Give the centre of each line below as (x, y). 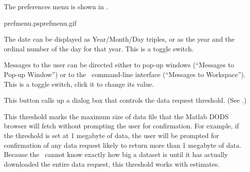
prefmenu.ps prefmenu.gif (40, 23)
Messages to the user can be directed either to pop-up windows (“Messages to (119, 65)
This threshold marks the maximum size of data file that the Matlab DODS (116, 116)
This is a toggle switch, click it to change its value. (79, 84)
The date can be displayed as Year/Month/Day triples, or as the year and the (119, 39)
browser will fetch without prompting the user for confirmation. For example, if (121, 126)
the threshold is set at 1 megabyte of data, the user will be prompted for (111, 135)
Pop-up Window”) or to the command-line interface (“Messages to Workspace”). (125, 74)
